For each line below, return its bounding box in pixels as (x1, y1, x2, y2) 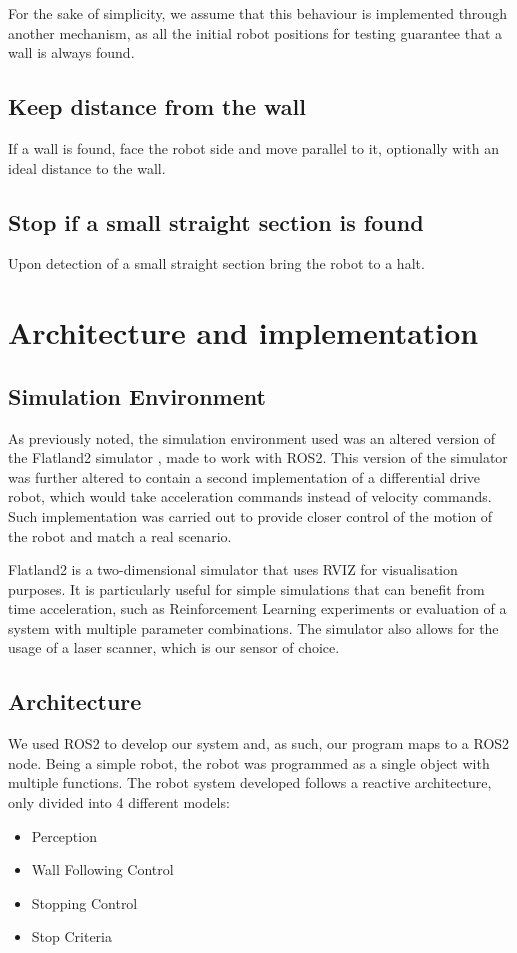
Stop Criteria (31, 926, 113, 947)
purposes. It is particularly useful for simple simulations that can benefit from (8, 578, 485, 599)
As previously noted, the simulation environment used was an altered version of (8, 427, 496, 448)
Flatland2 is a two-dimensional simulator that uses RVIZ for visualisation (8, 559, 458, 580)
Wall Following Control (31, 859, 174, 880)
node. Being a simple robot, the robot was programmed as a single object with (8, 752, 490, 773)
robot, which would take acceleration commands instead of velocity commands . (8, 486, 492, 507)
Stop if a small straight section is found (8, 206, 424, 237)
